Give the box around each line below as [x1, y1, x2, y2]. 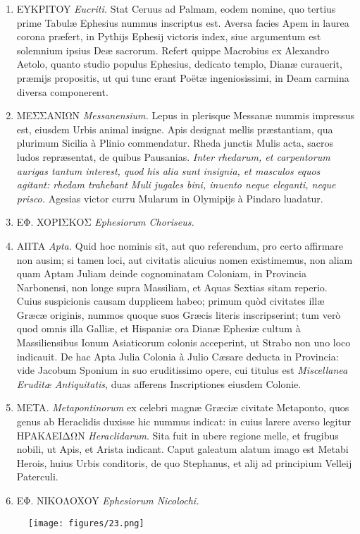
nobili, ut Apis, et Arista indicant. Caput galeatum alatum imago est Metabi [16, 442, 349, 456]
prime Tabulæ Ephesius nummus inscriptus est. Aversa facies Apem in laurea [16, 15, 349, 30]
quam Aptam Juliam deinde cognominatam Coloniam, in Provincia [16, 266, 306, 281]
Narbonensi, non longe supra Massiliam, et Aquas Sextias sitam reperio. [16, 279, 328, 294]
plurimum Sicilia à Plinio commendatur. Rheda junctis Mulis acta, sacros [16, 135, 334, 150]
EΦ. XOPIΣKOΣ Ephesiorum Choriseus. [16, 214, 194, 229]
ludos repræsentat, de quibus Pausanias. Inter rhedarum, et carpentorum [16, 149, 330, 164]
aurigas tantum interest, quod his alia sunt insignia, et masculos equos [16, 163, 321, 178]
